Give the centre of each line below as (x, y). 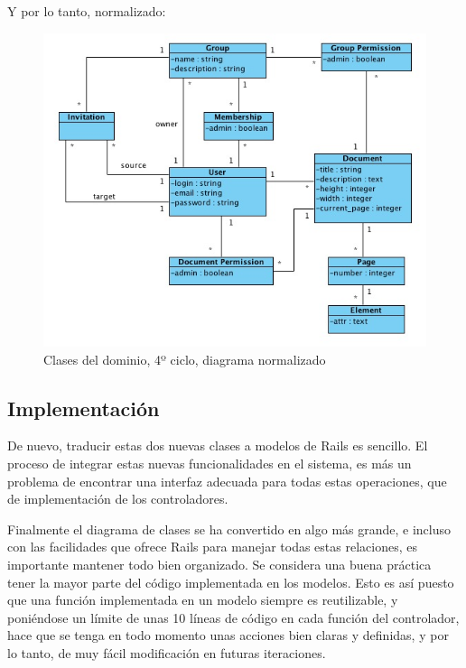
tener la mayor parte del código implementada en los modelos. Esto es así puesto (231, 582)
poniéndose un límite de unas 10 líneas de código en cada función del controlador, (233, 617)
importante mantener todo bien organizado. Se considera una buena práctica (219, 564)
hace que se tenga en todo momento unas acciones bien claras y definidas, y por (228, 635)
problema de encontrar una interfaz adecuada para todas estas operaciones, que (227, 481)
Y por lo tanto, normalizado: (87, 11)
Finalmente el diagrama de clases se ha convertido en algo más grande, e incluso (229, 529)
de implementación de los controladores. (118, 499)
